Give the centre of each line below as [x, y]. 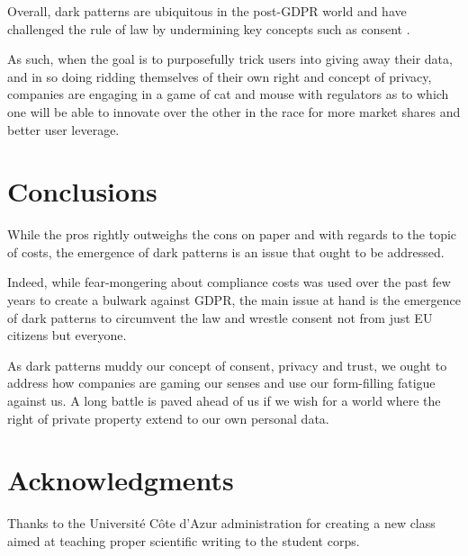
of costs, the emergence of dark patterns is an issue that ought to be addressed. [226, 251]
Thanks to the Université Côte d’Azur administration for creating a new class [221, 523]
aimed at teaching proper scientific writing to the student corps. [184, 540]
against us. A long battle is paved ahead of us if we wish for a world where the [224, 401]
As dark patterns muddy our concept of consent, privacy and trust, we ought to [227, 365]
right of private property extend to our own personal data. [168, 418]
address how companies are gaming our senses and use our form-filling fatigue [221, 383]
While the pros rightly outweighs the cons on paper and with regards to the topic [232, 234]
